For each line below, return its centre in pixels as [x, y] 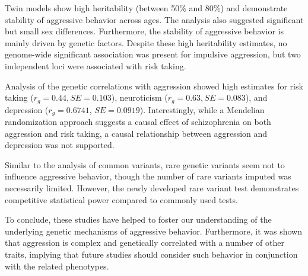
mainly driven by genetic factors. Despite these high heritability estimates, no [146, 42]
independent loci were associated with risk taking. [96, 65]
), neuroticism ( [139, 97]
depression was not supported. [60, 145]
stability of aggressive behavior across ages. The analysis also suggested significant [154, 19]
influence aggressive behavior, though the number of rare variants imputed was [148, 176]
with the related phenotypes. [57, 266]
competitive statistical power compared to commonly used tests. [121, 199]
